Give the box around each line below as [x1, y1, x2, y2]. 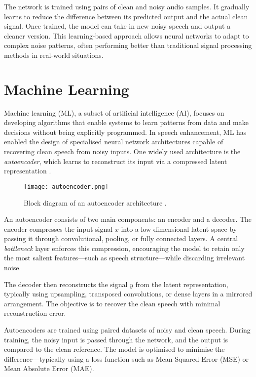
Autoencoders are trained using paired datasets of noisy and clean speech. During [4, 325, 251, 335]
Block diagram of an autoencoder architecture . [24, 197, 167, 208]
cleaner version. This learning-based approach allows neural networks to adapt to [4, 30, 249, 41]
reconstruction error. [4, 308, 66, 318]
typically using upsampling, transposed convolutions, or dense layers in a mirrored [4, 289, 253, 299]
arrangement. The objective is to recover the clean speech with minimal [4, 298, 220, 308]
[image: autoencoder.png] [24, 183, 109, 190]
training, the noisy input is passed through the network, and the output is [4, 334, 228, 344]
